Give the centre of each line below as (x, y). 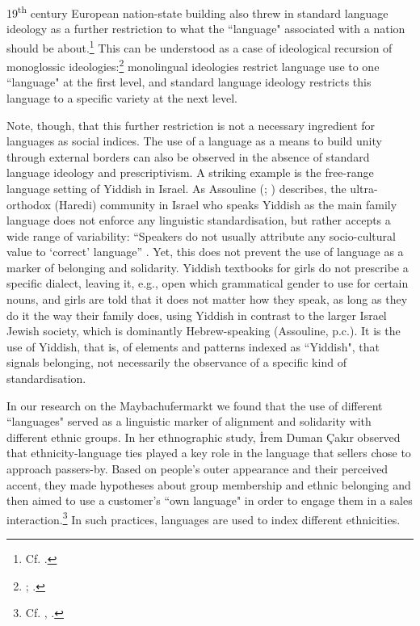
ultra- (364, 188)
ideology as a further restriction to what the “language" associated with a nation (206, 29)
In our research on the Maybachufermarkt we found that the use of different (195, 405)
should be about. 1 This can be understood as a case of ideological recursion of (199, 46)
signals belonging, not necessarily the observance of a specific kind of (176, 362)
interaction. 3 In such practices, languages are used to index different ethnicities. (204, 518)
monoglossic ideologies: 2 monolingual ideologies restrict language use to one (193, 65)
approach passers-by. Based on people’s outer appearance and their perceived (197, 468)
